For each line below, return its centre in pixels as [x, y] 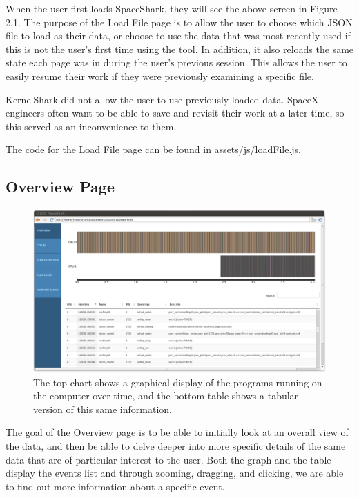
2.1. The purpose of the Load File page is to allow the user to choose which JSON [179, 22]
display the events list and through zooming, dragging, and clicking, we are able [175, 473]
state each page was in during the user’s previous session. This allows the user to [176, 62]
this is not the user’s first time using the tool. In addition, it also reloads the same [180, 49]
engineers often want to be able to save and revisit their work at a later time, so [175, 113]
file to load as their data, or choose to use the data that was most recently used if [178, 36]
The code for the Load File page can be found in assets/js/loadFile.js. [154, 149]
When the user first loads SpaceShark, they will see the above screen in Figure [172, 8]
